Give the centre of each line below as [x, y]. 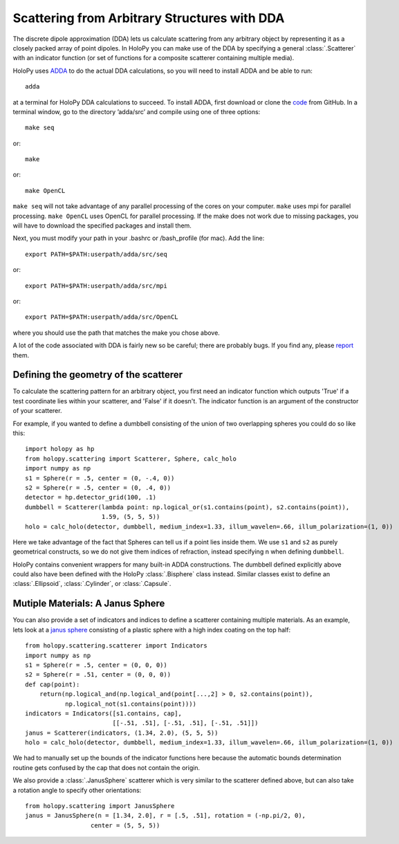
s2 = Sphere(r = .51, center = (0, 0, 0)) [98, 675]
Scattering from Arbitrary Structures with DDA [149, 18]
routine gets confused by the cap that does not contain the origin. [106, 767]
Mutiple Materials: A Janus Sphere [89, 604]
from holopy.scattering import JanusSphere [100, 806]
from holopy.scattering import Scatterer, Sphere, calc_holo [131, 459]
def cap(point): [53, 684]
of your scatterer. [37, 411]
